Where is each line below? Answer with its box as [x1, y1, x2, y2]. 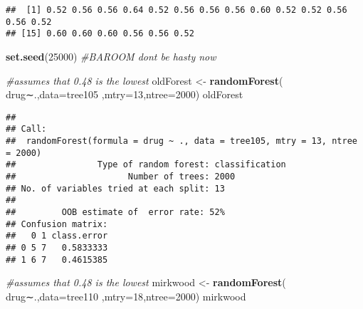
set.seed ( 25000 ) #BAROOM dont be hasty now [6, 48, 216, 63]
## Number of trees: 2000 [6, 172, 236, 182]
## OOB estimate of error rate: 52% [6, 207, 225, 217]
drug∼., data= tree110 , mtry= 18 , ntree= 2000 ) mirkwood [6, 288, 246, 303]
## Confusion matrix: [6, 219, 108, 229]
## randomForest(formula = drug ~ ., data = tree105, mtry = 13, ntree [6, 136, 357, 147]
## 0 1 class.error [6, 231, 108, 241]
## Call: [6, 124, 47, 135]
